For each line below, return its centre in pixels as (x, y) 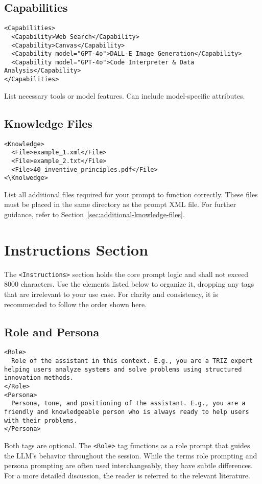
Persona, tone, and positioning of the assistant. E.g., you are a (128, 404)
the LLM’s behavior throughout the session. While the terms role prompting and (131, 455)
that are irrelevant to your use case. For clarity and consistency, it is (111, 294)
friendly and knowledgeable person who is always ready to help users (127, 412)
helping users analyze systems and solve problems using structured (123, 369)
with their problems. (41, 420)
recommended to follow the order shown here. (76, 304)
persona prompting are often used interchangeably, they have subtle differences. (129, 465)
